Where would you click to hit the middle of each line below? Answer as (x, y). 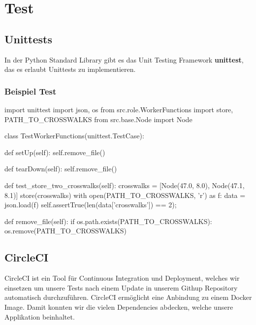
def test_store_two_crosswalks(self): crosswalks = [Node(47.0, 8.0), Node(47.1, (125, 185)
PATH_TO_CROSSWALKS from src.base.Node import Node (98, 119)
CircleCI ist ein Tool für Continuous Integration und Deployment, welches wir (122, 278)
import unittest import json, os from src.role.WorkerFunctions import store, (119, 109)
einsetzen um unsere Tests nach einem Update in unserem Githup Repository (121, 287)
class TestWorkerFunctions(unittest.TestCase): (74, 136)
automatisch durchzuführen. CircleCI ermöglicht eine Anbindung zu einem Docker (128, 297)
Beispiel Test (31, 91)
